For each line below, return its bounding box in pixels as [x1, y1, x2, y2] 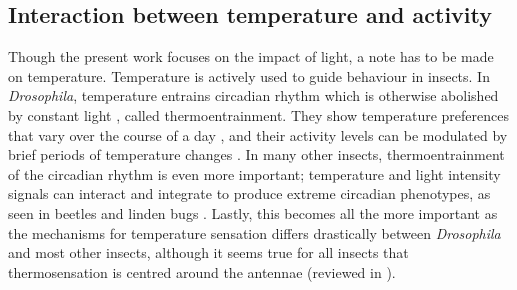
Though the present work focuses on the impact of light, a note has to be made [8, 46, 494, 67]
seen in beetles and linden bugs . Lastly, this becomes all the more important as [8, 202, 498, 223]
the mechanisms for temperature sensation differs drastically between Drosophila [8, 222, 501, 243]
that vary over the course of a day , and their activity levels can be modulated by [8, 124, 508, 145]
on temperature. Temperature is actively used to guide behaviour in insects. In [8, 65, 490, 86]
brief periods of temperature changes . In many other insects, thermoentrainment [8, 144, 505, 165]
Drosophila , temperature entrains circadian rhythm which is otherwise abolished [8, 85, 499, 106]
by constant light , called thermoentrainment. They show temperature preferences [8, 104, 509, 125]
